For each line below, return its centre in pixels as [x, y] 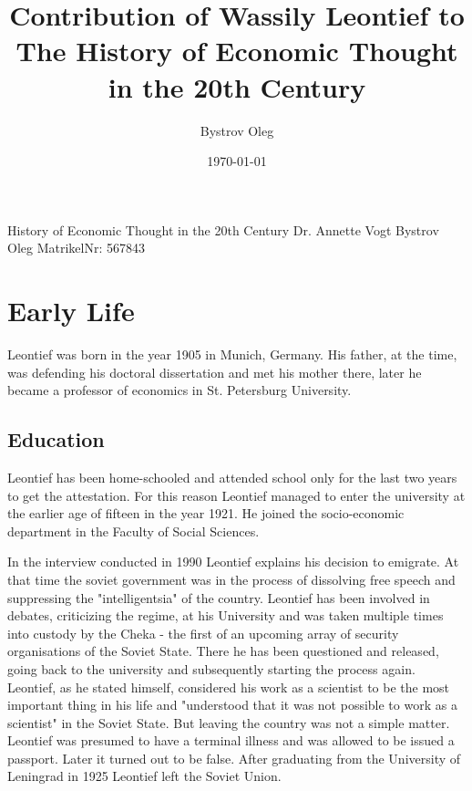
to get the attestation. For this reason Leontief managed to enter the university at [236, 495]
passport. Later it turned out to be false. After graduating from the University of [234, 758]
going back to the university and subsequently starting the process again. [211, 668]
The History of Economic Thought [237, 51]
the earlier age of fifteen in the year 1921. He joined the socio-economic [206, 513]
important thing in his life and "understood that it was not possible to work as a [232, 705]
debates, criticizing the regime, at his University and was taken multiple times [226, 615]
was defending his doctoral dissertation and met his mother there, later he [215, 372]
